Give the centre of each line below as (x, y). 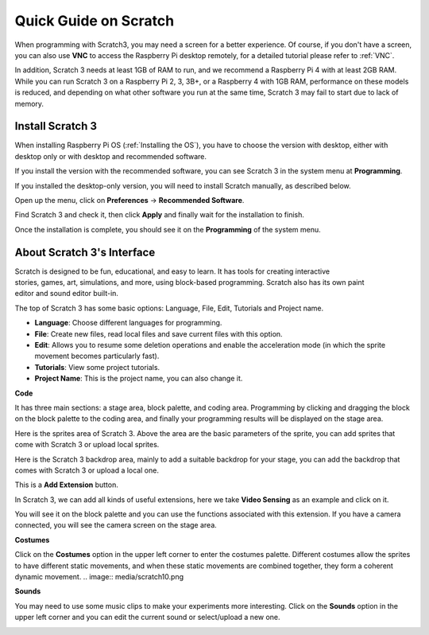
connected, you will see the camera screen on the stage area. (116, 525)
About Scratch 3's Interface (85, 252)
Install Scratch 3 (56, 126)
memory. (29, 103)
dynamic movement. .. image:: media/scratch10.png (99, 577)
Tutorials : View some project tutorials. (97, 367)
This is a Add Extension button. (66, 485)
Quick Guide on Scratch (95, 21)
